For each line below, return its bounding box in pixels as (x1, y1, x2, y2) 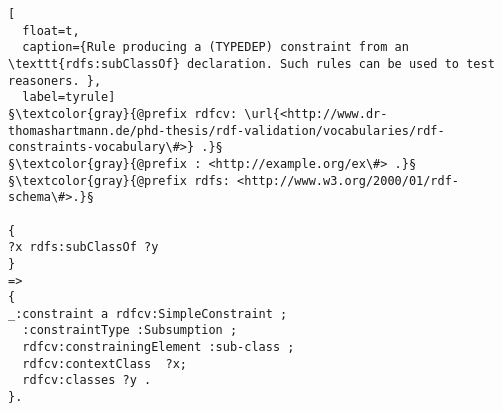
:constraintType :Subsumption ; (22, 323, 238, 338)
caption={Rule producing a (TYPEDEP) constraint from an (22, 40, 409, 55)
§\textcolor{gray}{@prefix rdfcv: (8, 106, 238, 121)
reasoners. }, (8, 73, 102, 88)
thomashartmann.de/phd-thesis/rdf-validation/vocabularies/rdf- (8, 123, 445, 138)
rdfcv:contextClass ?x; (22, 356, 187, 371)
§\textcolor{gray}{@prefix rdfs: (8, 173, 230, 188)
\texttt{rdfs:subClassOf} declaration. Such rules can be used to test (8, 56, 495, 71)
